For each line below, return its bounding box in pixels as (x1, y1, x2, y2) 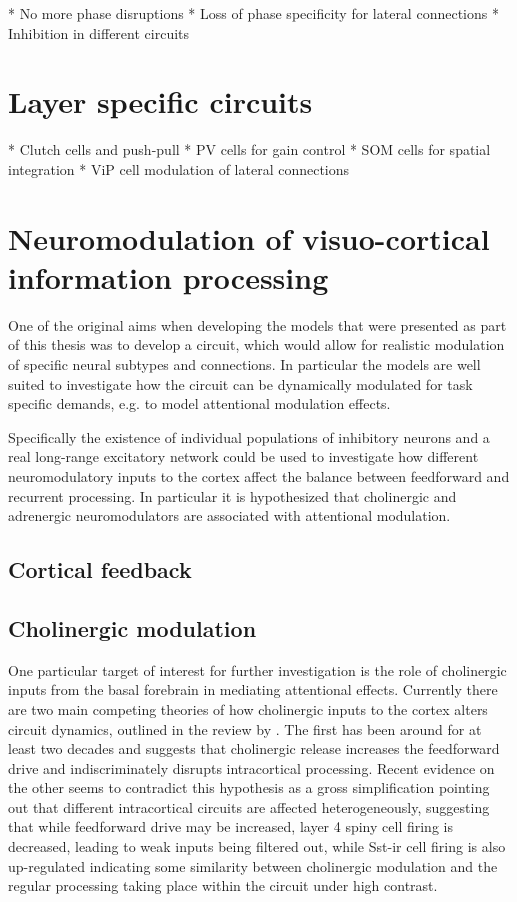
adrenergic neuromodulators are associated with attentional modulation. (8, 505, 451, 526)
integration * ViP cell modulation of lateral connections (8, 158, 350, 179)
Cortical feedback (8, 554, 192, 585)
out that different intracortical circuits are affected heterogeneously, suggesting (8, 796, 490, 817)
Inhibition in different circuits (8, 22, 190, 43)
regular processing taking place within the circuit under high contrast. (8, 875, 438, 896)
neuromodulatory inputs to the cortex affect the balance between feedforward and (8, 465, 510, 486)
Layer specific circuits (8, 81, 313, 122)
